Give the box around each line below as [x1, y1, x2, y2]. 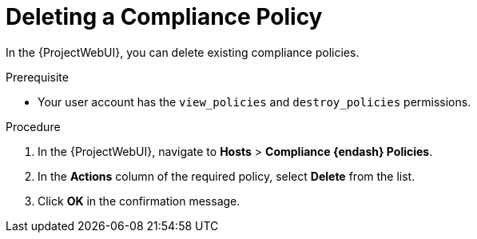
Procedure [6, 119, 61, 133]
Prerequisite [6, 70, 69, 84]
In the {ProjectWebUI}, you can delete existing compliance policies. [6, 45, 360, 59]
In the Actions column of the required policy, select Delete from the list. [38, 169, 415, 183]
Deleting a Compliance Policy [6, 3, 323, 30]
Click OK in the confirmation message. [38, 193, 240, 208]
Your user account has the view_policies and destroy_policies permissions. [38, 94, 471, 109]
